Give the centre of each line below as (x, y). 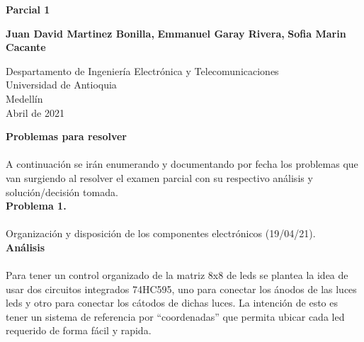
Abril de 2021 (35, 112)
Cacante (26, 47)
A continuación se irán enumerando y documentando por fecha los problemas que (182, 164)
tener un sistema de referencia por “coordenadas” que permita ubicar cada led (175, 316)
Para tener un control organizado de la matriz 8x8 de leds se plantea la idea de (177, 275)
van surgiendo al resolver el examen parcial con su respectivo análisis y (159, 177)
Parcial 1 (28, 9)
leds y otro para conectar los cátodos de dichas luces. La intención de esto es (172, 303)
